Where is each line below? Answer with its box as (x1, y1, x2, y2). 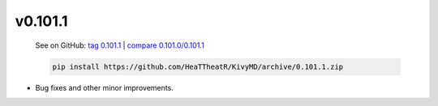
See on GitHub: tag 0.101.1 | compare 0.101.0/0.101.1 (35, 40, 204, 50)
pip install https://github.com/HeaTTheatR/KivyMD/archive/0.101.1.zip (52, 61, 344, 71)
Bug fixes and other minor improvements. (35, 83, 174, 92)
